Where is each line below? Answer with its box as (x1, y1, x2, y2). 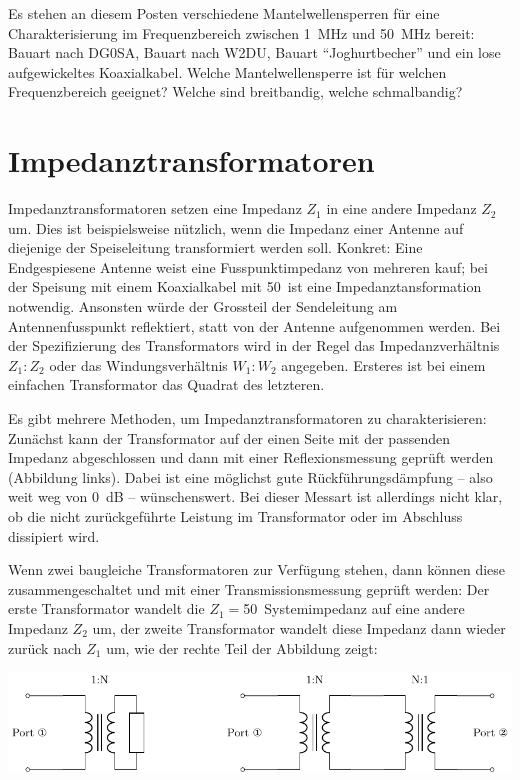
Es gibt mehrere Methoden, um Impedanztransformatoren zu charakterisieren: (8, 408, 487, 429)
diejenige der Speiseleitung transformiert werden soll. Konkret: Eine (8, 237, 423, 258)
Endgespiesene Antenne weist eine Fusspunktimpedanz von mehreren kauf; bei (8, 256, 488, 277)
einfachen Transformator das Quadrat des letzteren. (8, 374, 325, 395)
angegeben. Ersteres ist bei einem (281, 354, 486, 375)
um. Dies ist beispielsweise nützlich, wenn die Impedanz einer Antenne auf (8, 217, 464, 238)
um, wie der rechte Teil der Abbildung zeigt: (106, 637, 378, 658)
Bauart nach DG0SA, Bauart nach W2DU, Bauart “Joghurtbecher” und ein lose (8, 42, 501, 63)
